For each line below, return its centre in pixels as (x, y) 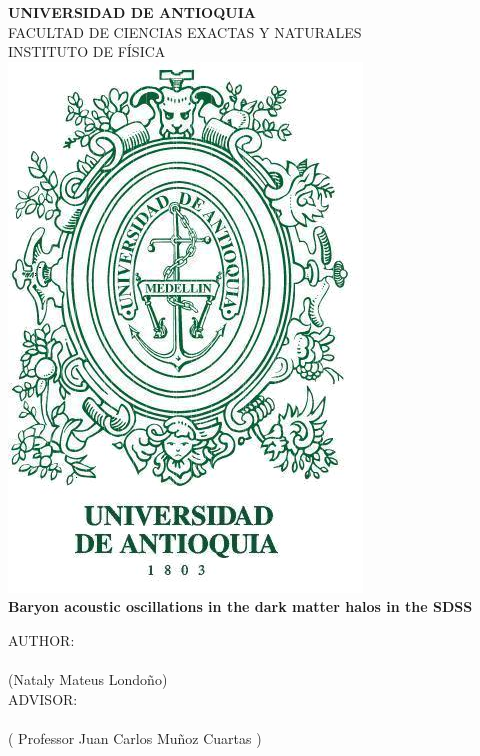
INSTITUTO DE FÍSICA (87, 51)
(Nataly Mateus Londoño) (88, 679)
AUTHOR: (41, 639)
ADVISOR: (43, 698)
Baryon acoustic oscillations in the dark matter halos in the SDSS (240, 606)
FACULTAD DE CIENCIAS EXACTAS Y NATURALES (185, 31)
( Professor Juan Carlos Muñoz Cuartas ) (135, 737)
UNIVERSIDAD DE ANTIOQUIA (132, 12)
